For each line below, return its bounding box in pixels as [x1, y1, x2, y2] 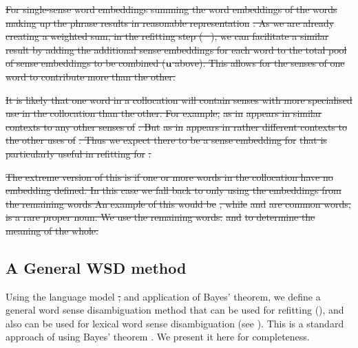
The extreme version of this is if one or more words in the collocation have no [6, 169, 333, 184]
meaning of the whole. [6, 223, 98, 237]
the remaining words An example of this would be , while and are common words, [6, 196, 351, 210]
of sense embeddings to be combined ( [6, 56, 166, 70]
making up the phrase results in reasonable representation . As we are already [6, 15, 335, 30]
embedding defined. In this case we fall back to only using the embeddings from [6, 183, 341, 197]
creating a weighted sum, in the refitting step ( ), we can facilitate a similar [6, 29, 329, 43]
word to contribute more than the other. [6, 69, 176, 83]
